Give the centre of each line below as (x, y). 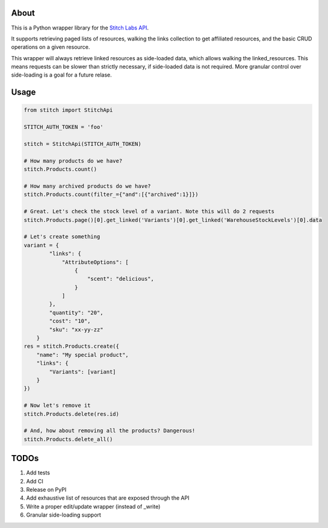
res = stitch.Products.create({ (72, 346)
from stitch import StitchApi (68, 110)
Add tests (38, 473)
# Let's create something (62, 237)
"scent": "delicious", (121, 279)
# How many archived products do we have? (87, 186)
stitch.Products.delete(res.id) (72, 414)
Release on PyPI (46, 489)
